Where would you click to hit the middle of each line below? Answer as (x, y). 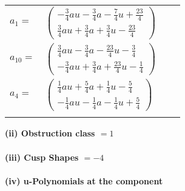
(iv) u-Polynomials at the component (84, 180)
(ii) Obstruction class (50, 133)
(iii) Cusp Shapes (42, 157)
